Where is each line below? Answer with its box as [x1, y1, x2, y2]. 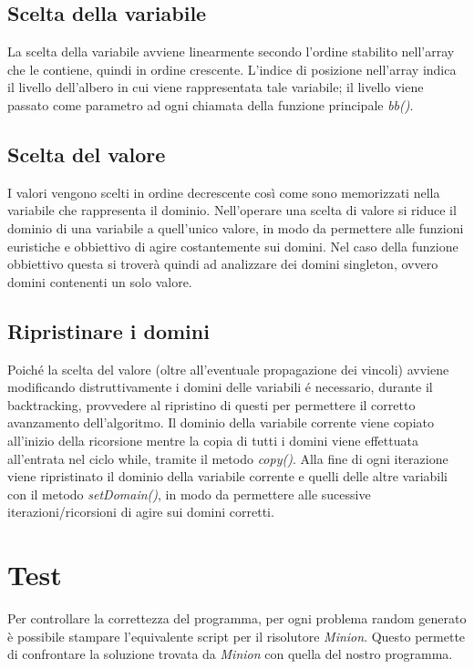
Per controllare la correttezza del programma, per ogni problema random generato [7, 609, 467, 628]
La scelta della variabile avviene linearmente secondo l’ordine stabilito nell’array [7, 42, 455, 61]
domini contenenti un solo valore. [7, 272, 192, 291]
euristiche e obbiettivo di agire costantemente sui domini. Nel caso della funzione [7, 236, 459, 255]
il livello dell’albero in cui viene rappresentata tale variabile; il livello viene [7, 77, 424, 97]
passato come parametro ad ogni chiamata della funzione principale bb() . [7, 95, 414, 114]
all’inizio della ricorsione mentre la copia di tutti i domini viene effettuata [7, 430, 418, 449]
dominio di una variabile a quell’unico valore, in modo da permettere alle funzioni [7, 218, 464, 237]
